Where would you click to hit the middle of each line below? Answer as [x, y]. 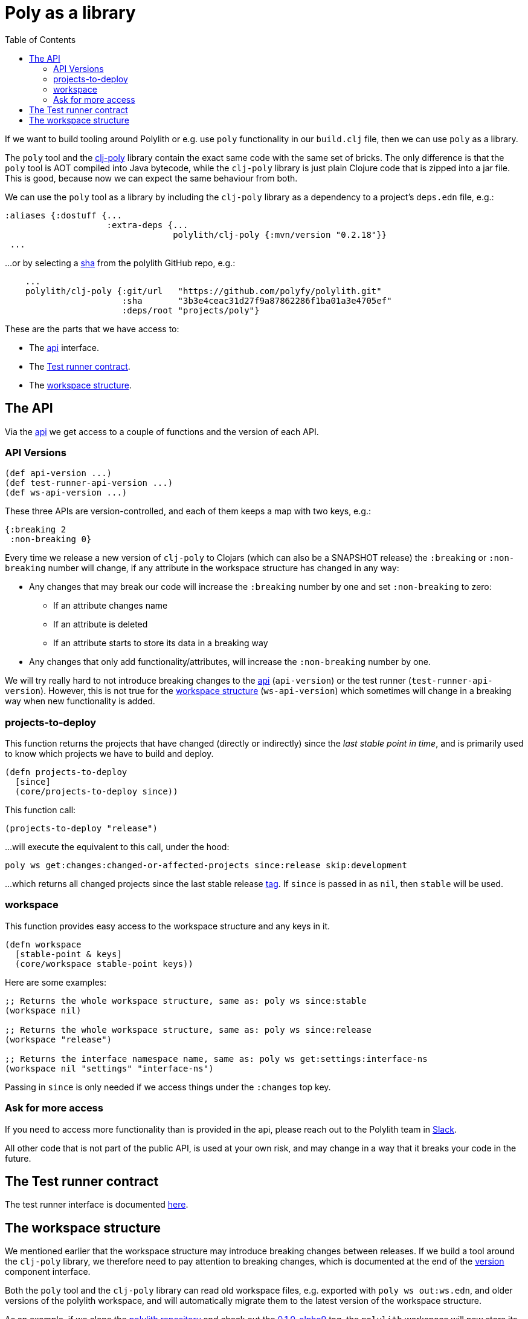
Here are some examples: [56, 982]
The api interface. [64, 347]
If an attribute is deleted [101, 624]
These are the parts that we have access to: [92, 329]
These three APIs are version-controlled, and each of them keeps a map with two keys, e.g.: [188, 511]
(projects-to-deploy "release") [81, 829]
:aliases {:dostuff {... [63, 215]
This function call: [40, 810]
